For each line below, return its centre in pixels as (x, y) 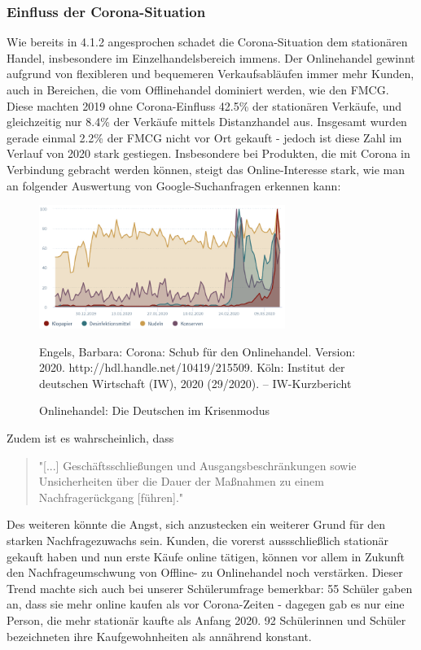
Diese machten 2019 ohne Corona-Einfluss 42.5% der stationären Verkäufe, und (204, 105)
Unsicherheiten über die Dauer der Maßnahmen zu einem (181, 481)
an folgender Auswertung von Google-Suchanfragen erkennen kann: (174, 185)
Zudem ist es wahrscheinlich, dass (90, 438)
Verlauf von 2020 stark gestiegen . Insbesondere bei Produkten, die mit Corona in (208, 153)
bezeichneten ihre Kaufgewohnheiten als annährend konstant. (159, 636)
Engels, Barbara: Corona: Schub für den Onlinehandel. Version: (197, 351)
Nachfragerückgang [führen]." (111, 497)
